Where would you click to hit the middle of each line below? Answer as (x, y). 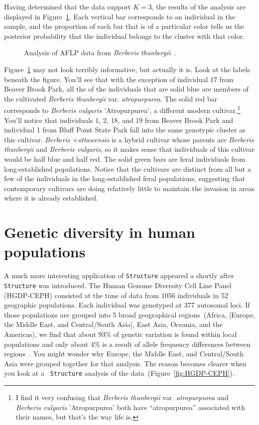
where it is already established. (51, 198)
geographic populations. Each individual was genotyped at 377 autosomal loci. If (127, 305)
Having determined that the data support (67, 6)
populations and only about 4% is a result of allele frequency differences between (127, 344)
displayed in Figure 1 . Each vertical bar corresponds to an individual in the (120, 16)
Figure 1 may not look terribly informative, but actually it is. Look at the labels (127, 69)
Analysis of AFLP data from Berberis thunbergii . (100, 53)
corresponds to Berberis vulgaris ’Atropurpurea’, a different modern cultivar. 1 (122, 109)
